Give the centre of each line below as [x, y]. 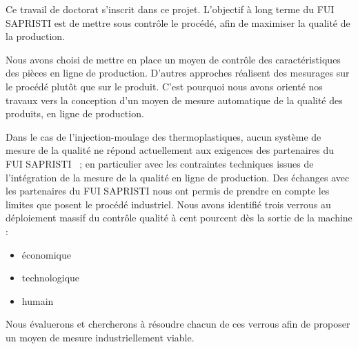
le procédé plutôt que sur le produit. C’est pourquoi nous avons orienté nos [164, 86]
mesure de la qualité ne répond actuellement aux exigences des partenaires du [170, 150]
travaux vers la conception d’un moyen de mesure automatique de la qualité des [174, 100]
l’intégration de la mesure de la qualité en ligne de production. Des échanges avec [178, 177]
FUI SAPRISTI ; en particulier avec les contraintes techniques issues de [160, 163]
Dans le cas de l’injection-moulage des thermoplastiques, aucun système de [163, 136]
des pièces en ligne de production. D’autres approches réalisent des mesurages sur [178, 73]
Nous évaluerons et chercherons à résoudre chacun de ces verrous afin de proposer [178, 324]
